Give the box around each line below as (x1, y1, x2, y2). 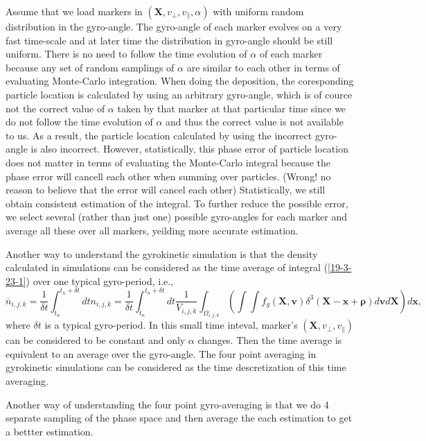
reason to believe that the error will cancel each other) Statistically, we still (6, 182, 326, 197)
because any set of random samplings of (6, 60, 175, 74)
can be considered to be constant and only (6, 333, 186, 347)
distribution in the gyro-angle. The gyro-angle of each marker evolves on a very (6, 19, 342, 33)
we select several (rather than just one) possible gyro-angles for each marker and (6, 209, 348, 224)
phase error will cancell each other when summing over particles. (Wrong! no (6, 168, 331, 183)
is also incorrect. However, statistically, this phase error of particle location (30, 141, 348, 156)
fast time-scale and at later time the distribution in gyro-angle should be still (6, 33, 333, 47)
